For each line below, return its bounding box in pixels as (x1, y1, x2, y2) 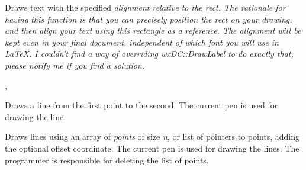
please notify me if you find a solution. (5, 59, 145, 71)
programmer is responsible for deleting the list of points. (5, 153, 209, 166)
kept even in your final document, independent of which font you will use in (5, 36, 279, 48)
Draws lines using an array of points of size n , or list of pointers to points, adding (5, 130, 300, 143)
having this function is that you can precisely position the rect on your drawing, (5, 12, 292, 25)
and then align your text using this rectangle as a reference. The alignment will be (5, 24, 301, 37)
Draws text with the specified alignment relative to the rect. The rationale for (5, 1, 286, 13)
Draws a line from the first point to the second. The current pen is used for (5, 99, 278, 111)
